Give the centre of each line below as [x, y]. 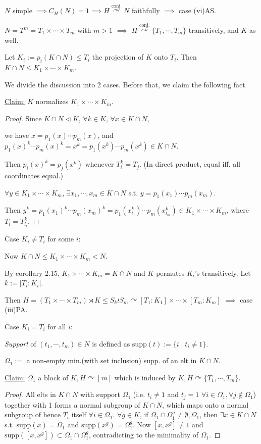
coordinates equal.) [34, 175]
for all [57, 327]
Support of [20, 343]
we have [17, 135]
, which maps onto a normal [205, 404]
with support [100, 394]
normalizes [52, 101]
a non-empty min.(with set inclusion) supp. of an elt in [112, 360]
